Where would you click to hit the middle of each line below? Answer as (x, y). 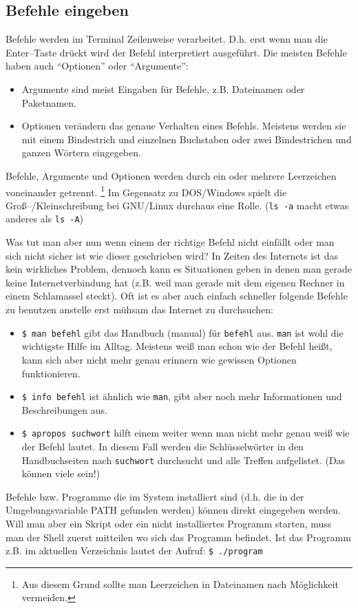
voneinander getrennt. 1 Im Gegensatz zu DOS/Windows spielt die (146, 191)
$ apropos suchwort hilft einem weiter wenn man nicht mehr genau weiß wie (186, 433)
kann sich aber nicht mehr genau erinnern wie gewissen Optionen (159, 359)
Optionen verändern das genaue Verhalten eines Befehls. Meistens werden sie (184, 126)
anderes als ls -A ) (44, 219)
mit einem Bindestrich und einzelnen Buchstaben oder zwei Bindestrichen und (187, 139)
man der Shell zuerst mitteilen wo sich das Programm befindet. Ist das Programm (178, 537)
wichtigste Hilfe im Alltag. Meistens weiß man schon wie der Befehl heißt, (177, 346)
